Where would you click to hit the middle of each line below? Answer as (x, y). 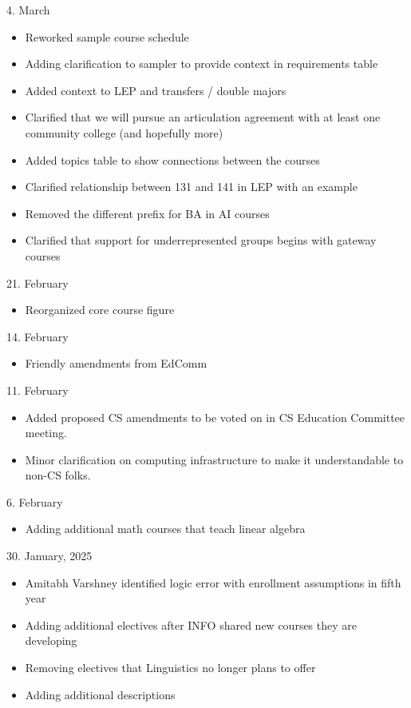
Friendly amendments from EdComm (116, 363)
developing (51, 640)
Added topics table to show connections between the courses (172, 159)
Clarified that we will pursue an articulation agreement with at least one (203, 117)
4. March (28, 10)
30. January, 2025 (49, 556)
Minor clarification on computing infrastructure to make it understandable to (214, 459)
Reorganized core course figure (100, 310)
